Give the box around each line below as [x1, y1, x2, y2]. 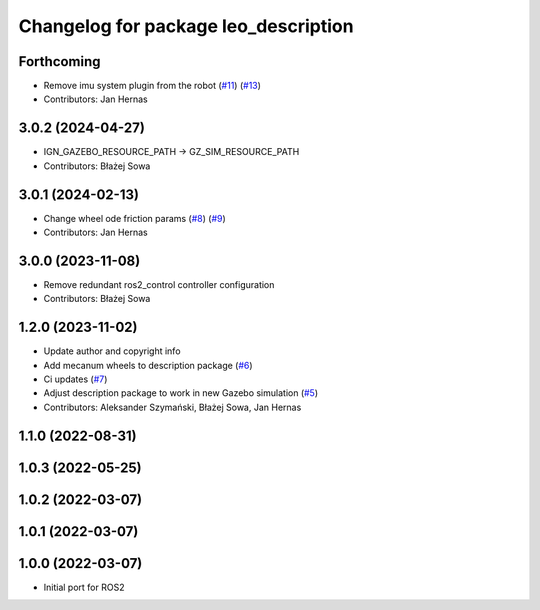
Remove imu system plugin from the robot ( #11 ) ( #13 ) [43, 80, 262, 92]
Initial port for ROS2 [43, 581, 125, 593]
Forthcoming [18, 53, 101, 70]
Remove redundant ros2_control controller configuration [43, 278, 275, 290]
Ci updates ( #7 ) [43, 373, 108, 385]
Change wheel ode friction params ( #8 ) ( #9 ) [43, 212, 227, 224]
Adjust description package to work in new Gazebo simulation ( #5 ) [43, 387, 319, 399]
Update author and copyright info [43, 345, 181, 357]
